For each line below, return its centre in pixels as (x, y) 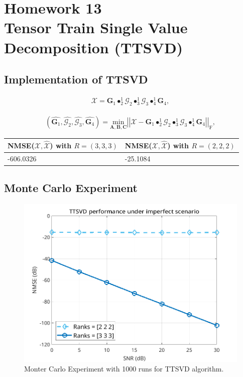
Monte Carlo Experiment (71, 188)
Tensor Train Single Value (96, 27)
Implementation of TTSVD (76, 79)
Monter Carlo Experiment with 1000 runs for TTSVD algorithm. (124, 369)
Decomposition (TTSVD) (94, 47)
